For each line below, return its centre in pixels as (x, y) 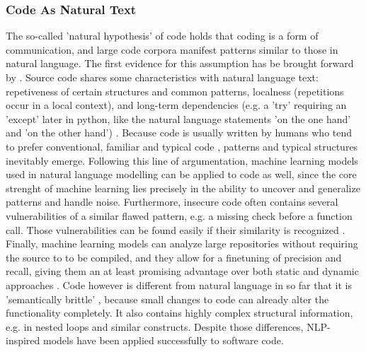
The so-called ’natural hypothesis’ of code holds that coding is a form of (162, 36)
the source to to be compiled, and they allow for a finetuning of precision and (174, 257)
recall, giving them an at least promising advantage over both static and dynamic (182, 271)
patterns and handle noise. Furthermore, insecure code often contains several (172, 202)
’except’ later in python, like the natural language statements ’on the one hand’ (178, 118)
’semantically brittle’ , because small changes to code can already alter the (167, 299)
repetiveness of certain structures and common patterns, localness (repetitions (175, 91)
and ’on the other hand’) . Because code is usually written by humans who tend (179, 133)
